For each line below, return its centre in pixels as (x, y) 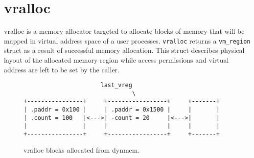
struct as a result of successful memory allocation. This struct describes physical (124, 50)
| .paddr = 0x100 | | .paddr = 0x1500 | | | (122, 110)
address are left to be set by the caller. (62, 69)
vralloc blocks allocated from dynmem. (82, 149)
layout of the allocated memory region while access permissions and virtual (116, 59)
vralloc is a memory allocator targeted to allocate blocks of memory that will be (124, 31)
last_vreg (116, 85)
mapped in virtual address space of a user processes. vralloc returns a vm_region (127, 40)
